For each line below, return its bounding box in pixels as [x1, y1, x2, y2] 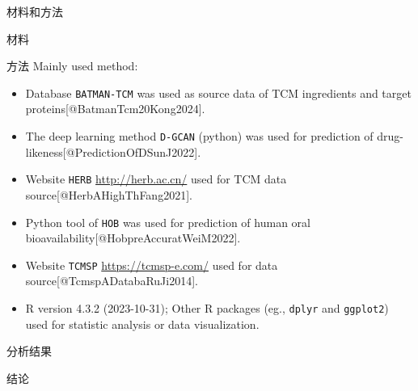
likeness [25, 143, 63, 160]
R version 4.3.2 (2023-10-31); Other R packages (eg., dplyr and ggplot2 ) [25, 300, 389, 317]
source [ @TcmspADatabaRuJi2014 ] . [25, 272, 198, 289]
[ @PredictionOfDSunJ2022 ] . [62, 143, 201, 160]
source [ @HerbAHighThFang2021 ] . [25, 186, 192, 203]
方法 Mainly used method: [6, 57, 138, 74]
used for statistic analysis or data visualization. [25, 315, 260, 332]
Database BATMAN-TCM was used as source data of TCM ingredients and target [25, 84, 412, 101]
